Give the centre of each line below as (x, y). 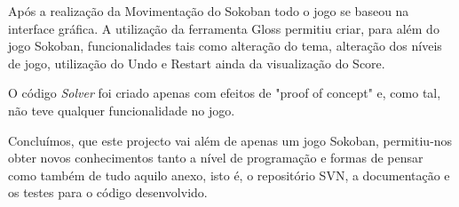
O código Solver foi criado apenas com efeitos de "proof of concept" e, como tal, (225, 93)
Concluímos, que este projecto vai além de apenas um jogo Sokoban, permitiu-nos (230, 140)
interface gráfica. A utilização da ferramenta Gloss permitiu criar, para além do (224, 28)
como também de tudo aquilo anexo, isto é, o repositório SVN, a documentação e (229, 175)
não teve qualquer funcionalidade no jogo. (122, 110)
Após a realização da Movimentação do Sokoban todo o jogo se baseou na (209, 11)
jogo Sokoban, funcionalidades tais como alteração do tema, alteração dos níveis (225, 46)
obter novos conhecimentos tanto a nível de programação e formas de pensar (216, 158)
